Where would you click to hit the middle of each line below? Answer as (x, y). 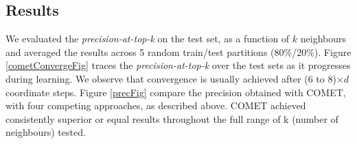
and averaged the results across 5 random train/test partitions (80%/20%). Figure (178, 52)
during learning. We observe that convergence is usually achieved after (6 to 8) (171, 78)
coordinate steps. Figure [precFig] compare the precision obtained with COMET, (176, 92)
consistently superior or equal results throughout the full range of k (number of (172, 118)
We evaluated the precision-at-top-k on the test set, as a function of (148, 39)
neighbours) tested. (46, 132)
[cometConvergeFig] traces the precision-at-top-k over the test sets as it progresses (178, 65)
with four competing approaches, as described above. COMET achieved (156, 105)
